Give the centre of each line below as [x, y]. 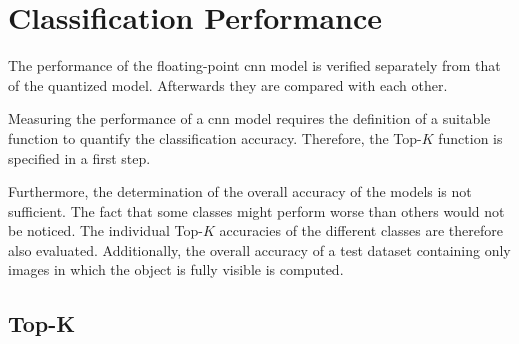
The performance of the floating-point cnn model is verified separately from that [254, 65]
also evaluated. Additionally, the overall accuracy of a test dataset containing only [259, 249]
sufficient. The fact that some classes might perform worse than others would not [256, 210]
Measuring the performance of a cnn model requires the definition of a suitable [249, 118]
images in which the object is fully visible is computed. [176, 269]
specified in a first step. [79, 157]
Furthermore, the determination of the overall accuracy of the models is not [240, 191]
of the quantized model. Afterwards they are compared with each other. [228, 84]
